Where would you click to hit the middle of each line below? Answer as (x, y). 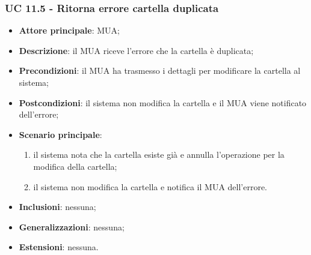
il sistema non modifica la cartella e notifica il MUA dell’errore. (150, 186)
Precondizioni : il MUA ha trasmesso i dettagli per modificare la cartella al (160, 70)
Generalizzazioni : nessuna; (72, 226)
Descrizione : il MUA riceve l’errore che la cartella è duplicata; (136, 50)
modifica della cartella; (75, 166)
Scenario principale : (60, 134)
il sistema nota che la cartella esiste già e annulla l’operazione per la (159, 154)
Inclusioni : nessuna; (57, 207)
